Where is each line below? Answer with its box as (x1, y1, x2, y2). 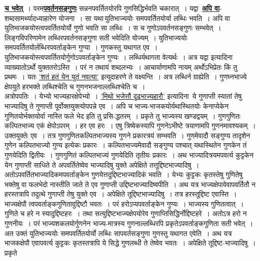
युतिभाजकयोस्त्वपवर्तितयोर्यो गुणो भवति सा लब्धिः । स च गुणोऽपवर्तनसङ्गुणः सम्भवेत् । (4, 22, 222, 33)
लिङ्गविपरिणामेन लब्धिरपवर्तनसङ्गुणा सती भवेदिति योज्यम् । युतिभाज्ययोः (4, 32, 188, 42)
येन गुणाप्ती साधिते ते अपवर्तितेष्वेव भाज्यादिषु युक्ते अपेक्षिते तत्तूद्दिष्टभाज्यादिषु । (4, 159, 200, 170)
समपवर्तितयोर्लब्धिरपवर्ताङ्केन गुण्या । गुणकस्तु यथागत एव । (4, 42, 158, 52)
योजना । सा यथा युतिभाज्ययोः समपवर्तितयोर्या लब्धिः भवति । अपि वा (58, 12, 230, 23)
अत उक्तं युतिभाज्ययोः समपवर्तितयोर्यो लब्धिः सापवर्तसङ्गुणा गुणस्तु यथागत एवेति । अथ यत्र (4, 228, 232, 238)
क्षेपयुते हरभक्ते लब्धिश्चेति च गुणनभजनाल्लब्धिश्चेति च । (4, 81, 145, 91)
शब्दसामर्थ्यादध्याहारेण (4, 12, 56, 23)
